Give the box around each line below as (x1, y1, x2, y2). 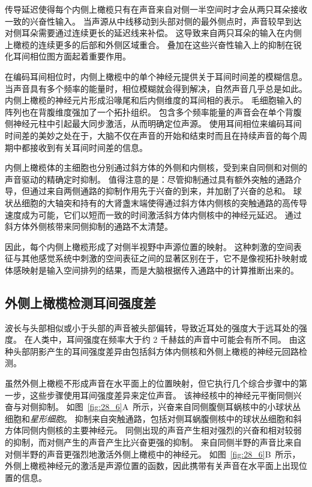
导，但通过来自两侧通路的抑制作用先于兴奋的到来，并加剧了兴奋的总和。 (5, 185, 290, 197)
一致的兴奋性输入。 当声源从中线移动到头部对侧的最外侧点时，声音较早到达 (5, 14, 302, 27)
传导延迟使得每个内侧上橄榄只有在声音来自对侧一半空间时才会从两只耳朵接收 (5, 3, 307, 15)
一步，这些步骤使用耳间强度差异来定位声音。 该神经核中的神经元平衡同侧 (5, 388, 293, 401)
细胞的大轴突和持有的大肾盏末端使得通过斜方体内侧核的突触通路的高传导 (21, 196, 307, 209)
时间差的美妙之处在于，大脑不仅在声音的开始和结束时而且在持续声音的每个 (5, 129, 299, 141)
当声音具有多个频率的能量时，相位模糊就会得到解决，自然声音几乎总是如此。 (5, 82, 307, 94)
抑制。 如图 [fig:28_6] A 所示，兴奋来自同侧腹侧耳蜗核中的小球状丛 (38, 400, 301, 413)
